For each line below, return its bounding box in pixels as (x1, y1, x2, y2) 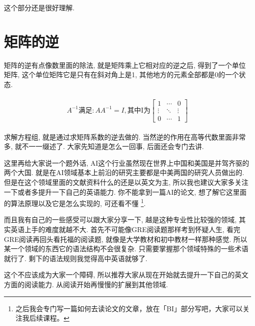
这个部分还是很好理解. (4, 2, 75, 12)
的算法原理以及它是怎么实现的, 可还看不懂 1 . (4, 197, 146, 208)
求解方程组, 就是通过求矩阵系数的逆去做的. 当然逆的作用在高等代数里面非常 (4, 131, 246, 142)
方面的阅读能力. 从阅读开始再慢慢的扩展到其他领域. (4, 279, 168, 290)
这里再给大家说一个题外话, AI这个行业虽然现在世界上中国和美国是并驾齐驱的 (4, 157, 250, 168)
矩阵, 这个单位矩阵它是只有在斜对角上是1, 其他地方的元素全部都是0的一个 (4, 69, 239, 80)
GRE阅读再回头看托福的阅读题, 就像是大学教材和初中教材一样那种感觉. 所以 (4, 234, 247, 244)
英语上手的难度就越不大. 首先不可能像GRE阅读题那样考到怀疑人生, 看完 (10, 224, 240, 235)
